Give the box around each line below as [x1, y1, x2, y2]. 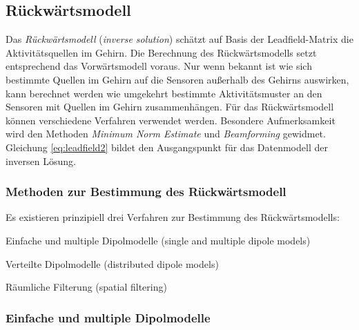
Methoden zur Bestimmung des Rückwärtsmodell [6, 183, 287, 200]
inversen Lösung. [6, 153, 76, 168]
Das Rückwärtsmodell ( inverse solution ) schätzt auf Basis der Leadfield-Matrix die [6, 32, 353, 46]
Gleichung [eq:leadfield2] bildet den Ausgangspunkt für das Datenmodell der [6, 139, 328, 154]
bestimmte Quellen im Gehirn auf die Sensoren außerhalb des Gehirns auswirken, [6, 72, 349, 86]
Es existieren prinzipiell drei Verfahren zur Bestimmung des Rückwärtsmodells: [6, 210, 340, 224]
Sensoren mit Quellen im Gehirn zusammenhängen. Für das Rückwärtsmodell [6, 99, 334, 114]
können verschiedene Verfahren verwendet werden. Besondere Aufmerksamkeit [6, 113, 336, 127]
